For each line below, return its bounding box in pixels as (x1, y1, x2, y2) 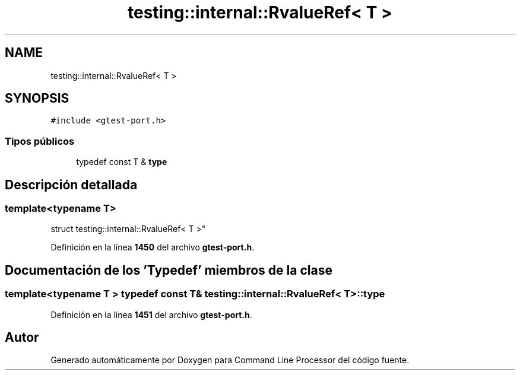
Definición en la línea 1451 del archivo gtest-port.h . (50, 309, 252, 320)
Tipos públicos (5, 135, 75, 147)
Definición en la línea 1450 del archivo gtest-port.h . (50, 242, 255, 253)
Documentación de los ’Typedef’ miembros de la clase (5, 262, 332, 278)
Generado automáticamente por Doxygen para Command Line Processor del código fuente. (50, 355, 410, 366)
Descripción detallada (5, 177, 138, 192)
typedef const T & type (76, 157, 167, 167)
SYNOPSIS (5, 91, 69, 106)
